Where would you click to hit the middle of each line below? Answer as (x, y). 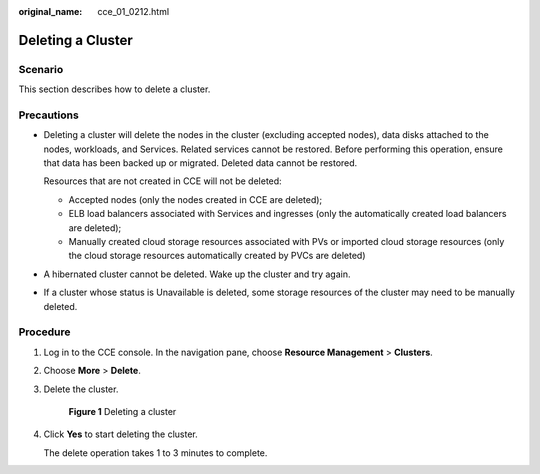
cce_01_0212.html (133, 11)
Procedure (44, 332)
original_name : (50, 11)
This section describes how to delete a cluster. (114, 89)
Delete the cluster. (81, 389)
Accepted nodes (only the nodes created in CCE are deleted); (195, 199)
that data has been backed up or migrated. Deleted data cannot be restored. (200, 163)
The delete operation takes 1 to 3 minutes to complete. (155, 452)
